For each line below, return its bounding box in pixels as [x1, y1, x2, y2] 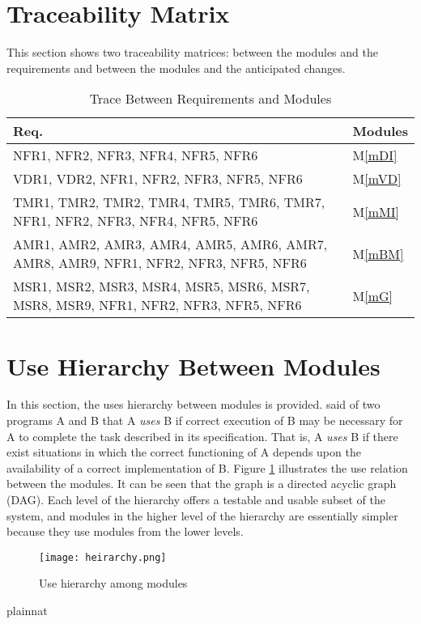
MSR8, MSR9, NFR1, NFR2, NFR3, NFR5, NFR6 [13, 295, 302, 315]
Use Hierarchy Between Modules [6, 349, 381, 382]
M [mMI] [352, 202, 399, 221]
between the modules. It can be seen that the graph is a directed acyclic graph [6, 475, 397, 492]
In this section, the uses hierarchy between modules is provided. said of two [6, 396, 381, 413]
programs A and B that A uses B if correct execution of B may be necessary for [6, 412, 403, 429]
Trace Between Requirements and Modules [89, 89, 332, 108]
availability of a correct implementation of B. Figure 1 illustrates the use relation [6, 459, 408, 476]
